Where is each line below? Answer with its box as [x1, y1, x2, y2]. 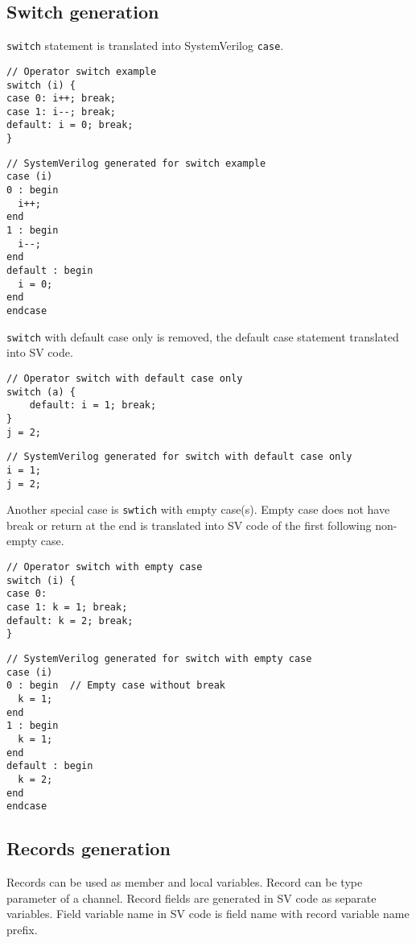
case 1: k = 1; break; [6, 601, 128, 613]
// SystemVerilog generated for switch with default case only [6, 451, 352, 463]
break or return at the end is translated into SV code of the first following [6, 516, 372, 533]
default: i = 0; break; [6, 119, 134, 131]
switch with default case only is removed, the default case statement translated [6, 328, 399, 345]
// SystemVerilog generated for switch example [6, 157, 266, 169]
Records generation [6, 836, 171, 861]
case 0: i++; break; [6, 93, 117, 105]
